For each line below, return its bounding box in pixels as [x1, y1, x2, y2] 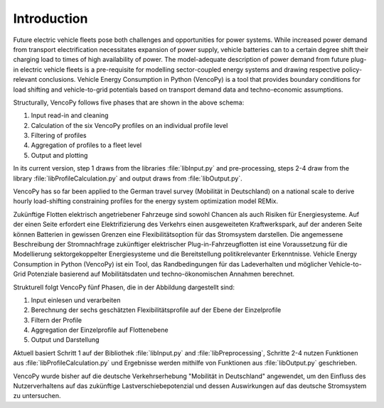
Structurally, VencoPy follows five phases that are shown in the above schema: [13, 98, 245, 107]
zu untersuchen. [13, 392, 61, 400]
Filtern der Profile [31, 316, 82, 324]
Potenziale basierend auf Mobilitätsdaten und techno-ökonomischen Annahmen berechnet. [27, 270, 295, 279]
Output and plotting [31, 151, 88, 159]
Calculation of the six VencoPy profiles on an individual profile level [31, 121, 228, 129]
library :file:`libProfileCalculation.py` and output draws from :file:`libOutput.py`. [13, 174, 243, 183]
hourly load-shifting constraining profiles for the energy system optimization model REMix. [13, 197, 279, 205]
